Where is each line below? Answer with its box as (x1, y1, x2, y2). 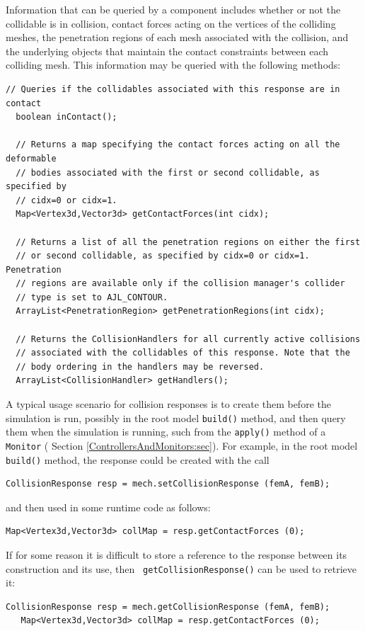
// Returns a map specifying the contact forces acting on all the (16, 140, 340, 150)
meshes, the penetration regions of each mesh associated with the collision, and (6, 30, 349, 45)
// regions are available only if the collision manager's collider (16, 278, 345, 289)
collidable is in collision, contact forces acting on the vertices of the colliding (6, 16, 336, 30)
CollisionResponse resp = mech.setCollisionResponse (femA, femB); (6, 479, 330, 489)
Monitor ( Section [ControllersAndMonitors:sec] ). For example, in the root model (6, 438, 358, 453)
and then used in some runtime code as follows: (6, 499, 211, 514)
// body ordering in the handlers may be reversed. (16, 361, 265, 372)
